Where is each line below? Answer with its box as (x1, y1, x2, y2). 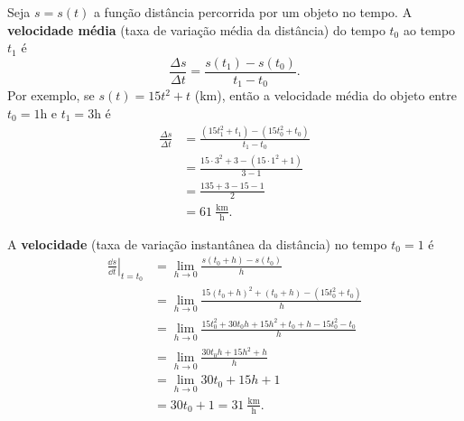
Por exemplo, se (7, 86, 95, 105)
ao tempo (403, 20, 456, 39)
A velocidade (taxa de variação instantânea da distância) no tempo (7, 234, 387, 253)
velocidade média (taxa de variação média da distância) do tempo (7, 20, 385, 39)
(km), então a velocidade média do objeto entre (194, 86, 457, 105)
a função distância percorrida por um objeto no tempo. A (93, 3, 413, 21)
